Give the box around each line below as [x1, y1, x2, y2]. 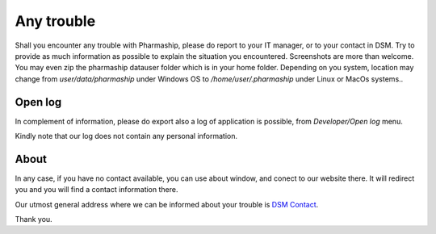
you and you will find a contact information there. [15, 185, 178, 194]
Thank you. [15, 215, 52, 224]
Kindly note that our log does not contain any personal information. [15, 132, 238, 141]
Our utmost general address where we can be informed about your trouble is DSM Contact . [15, 199, 319, 209]
